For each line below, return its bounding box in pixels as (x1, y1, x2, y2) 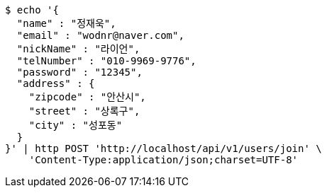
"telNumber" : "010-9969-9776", (16, 55, 196, 66)
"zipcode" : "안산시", (28, 91, 146, 103)
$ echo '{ (5, 4, 59, 16)
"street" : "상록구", (28, 105, 140, 117)
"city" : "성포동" (28, 119, 123, 131)
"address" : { (16, 78, 95, 89)
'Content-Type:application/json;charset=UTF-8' (28, 154, 299, 165)
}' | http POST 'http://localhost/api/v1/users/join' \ (5, 143, 322, 154)
